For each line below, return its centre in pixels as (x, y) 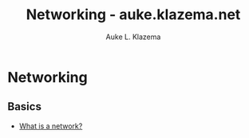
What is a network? (51, 126)
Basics (24, 106)
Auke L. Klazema (133, 37)
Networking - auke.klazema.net (133, 15)
